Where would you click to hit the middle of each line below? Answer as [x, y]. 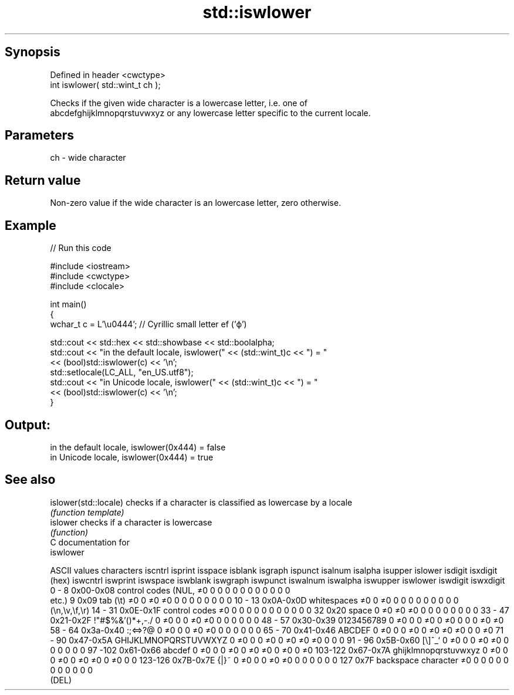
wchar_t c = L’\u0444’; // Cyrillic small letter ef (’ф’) [148, 324]
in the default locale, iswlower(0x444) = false [138, 447]
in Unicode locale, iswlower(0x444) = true [132, 457]
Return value [43, 180]
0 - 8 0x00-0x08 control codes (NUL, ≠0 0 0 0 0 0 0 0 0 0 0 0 [170, 590]
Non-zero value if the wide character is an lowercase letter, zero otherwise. [196, 203]
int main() [68, 304]
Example [31, 225]
